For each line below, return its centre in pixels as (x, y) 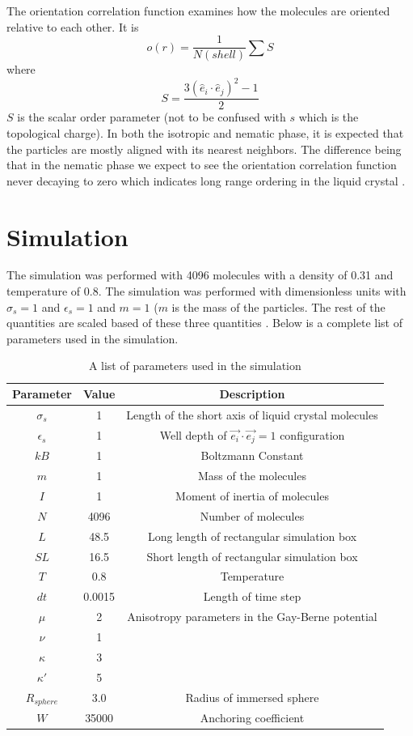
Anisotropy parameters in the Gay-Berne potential (252, 617)
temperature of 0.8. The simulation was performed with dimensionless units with (206, 291)
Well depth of (193, 434)
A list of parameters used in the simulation (195, 366)
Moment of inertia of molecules (252, 496)
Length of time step (252, 596)
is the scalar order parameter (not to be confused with (152, 117)
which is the (329, 117)
